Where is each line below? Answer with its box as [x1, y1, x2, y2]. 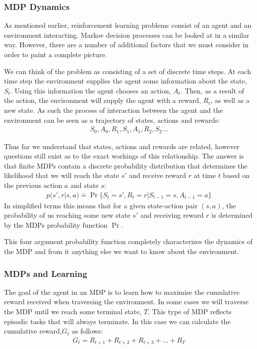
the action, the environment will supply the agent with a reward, [4, 95, 201, 105]
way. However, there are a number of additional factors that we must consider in [4, 39, 249, 50]
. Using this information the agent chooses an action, [10, 85, 171, 95]
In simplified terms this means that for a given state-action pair [4, 200, 198, 210]
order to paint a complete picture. [4, 49, 107, 59]
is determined [211, 210, 253, 220]
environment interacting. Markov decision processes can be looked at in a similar [4, 29, 250, 40]
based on [223, 170, 250, 180]
